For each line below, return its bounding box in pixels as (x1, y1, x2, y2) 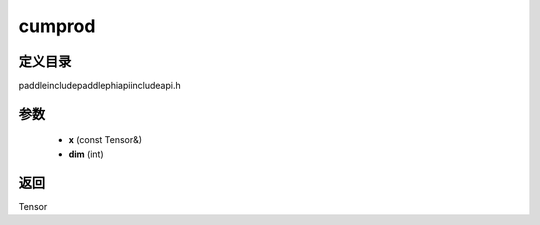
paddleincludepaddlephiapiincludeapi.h (18, 80, 181, 92)
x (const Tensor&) (68, 134, 143, 146)
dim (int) (68, 148, 104, 160)
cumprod (18, 15, 96, 37)
